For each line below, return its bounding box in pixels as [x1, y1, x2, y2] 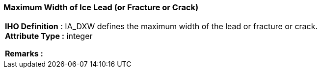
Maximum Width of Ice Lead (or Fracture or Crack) [3, 2, 199, 12]
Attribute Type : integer [5, 31, 93, 41]
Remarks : [5, 49, 43, 59]
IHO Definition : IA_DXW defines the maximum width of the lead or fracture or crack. [5, 21, 318, 32]
